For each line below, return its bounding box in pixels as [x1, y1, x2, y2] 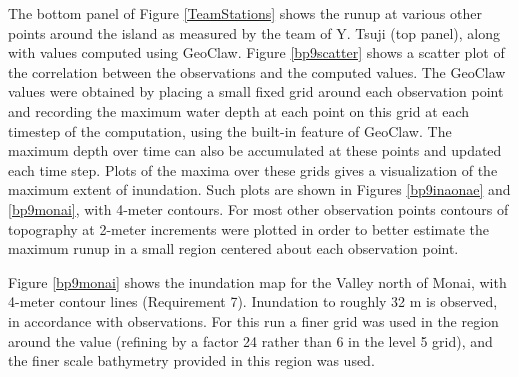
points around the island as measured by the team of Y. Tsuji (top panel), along [8, 22, 501, 43]
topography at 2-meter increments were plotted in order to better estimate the [8, 218, 490, 239]
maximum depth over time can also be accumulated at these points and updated [8, 140, 502, 161]
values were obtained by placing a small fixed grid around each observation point [8, 81, 504, 102]
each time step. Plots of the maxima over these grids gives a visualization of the [8, 159, 498, 180]
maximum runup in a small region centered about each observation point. [8, 238, 459, 259]
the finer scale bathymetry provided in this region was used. [8, 350, 375, 371]
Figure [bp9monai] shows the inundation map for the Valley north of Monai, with [8, 271, 507, 292]
